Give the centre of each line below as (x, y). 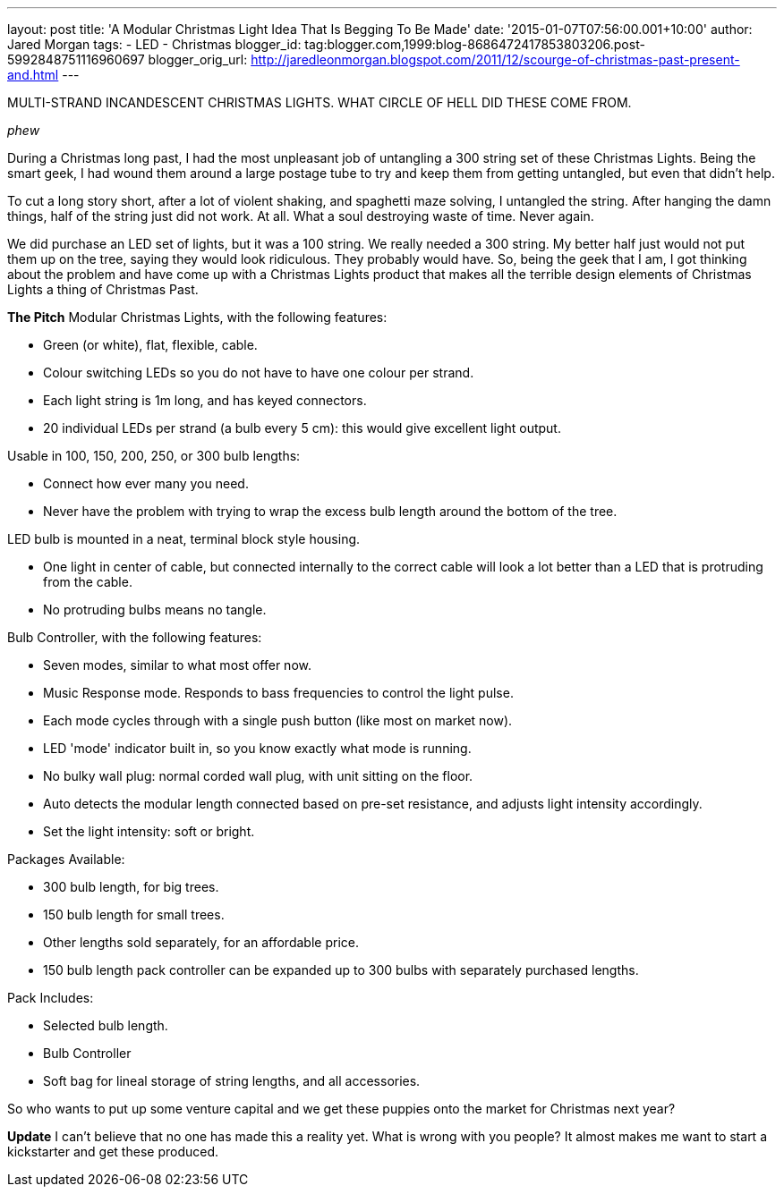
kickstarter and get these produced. (113, 1152)
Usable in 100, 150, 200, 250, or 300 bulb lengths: (154, 456)
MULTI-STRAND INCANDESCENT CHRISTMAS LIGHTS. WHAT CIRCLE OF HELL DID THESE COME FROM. (320, 102)
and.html (33, 75)
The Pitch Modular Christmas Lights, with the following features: (197, 317)
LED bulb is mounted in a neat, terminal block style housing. (184, 539)
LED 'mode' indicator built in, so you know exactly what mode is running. (257, 748)
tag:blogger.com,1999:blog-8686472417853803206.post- (475, 44)
